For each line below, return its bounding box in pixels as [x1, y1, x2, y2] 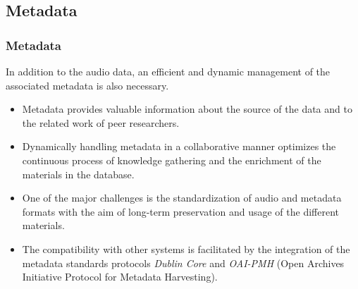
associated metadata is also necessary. [6, 78, 169, 92]
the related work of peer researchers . [22, 115, 180, 130]
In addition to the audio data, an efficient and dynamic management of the [6, 64, 331, 78]
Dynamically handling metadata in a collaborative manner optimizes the [22, 139, 336, 154]
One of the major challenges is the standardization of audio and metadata [22, 190, 342, 205]
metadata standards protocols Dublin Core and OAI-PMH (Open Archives [22, 255, 345, 270]
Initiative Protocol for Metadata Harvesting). [22, 269, 218, 284]
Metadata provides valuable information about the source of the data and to [22, 102, 352, 116]
